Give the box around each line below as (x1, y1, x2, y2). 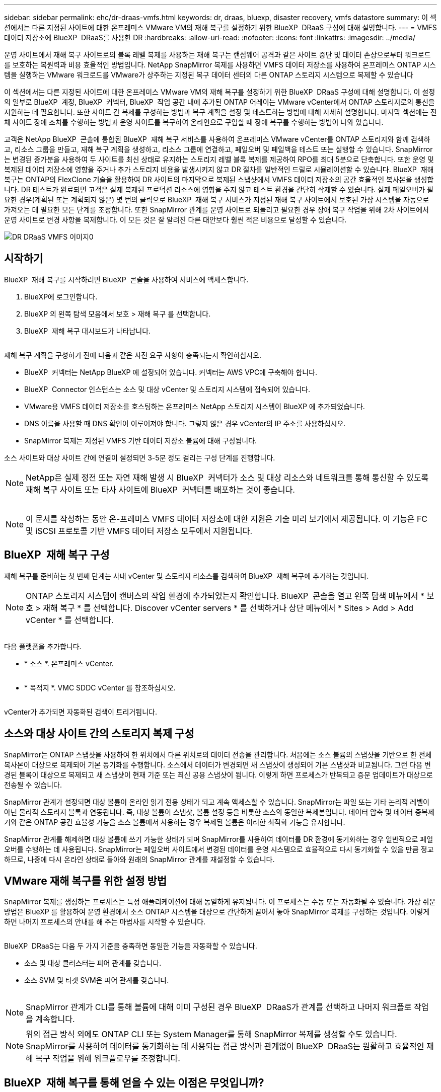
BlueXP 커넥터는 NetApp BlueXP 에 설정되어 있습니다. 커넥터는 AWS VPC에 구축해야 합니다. (24, 367, 318, 376)
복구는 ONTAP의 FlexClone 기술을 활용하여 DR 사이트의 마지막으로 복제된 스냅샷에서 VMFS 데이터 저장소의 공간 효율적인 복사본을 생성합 (4, 175, 434, 184)
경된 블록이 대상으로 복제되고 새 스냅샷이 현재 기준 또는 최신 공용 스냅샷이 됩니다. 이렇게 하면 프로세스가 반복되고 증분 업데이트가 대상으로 (4, 770, 433, 779)
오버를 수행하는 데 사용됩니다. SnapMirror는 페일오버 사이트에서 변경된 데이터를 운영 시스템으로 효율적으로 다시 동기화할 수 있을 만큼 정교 (4, 844, 434, 853)
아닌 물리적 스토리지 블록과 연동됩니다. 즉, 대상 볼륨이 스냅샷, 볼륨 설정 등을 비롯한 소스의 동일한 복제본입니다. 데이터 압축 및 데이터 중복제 (4, 807, 434, 816)
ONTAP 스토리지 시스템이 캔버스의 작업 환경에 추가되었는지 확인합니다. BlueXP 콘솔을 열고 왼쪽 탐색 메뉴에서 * (26, 590, 425, 601)
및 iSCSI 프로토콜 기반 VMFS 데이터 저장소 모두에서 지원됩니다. (26, 525, 253, 536)
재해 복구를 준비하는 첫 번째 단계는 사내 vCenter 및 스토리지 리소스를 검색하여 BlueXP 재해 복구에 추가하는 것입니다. (4, 571, 369, 580)
